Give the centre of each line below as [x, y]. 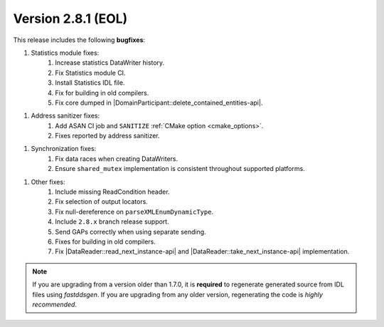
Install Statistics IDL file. [90, 83]
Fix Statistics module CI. [90, 73]
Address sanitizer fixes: [65, 116]
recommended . [55, 304]
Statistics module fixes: [65, 53]
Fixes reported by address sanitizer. [107, 136]
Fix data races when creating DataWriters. [116, 159]
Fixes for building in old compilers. [105, 242]
